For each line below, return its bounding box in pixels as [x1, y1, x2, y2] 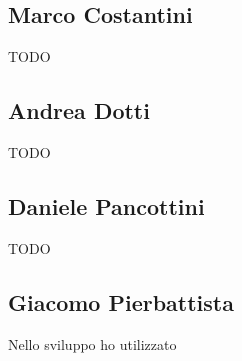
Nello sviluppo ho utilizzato [8, 333, 177, 354]
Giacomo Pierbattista [8, 286, 234, 317]
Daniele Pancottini [8, 190, 205, 221]
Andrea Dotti [8, 95, 150, 126]
